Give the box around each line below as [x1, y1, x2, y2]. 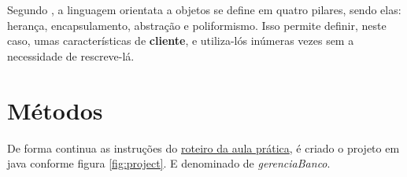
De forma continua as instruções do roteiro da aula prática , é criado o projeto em [7, 139, 400, 156]
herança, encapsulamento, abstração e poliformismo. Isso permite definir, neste [7, 17, 387, 33]
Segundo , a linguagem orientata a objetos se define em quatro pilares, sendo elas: [7, 2, 401, 17]
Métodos [7, 94, 103, 126]
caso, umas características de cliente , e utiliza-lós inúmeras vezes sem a [7, 32, 354, 49]
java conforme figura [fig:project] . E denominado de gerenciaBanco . [7, 155, 331, 171]
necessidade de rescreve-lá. [7, 47, 135, 64]
